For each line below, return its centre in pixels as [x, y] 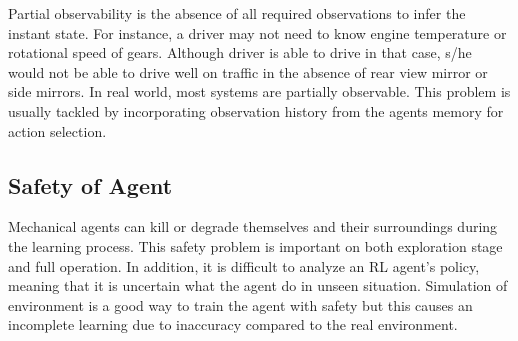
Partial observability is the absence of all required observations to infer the [237, 13]
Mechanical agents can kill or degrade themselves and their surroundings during [253, 226]
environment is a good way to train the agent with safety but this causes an [240, 304]
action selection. [57, 130]
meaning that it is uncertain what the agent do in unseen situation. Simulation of [258, 285]
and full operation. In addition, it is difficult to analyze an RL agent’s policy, [244, 265]
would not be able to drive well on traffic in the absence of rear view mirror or [248, 71]
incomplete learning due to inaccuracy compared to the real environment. [233, 324]
